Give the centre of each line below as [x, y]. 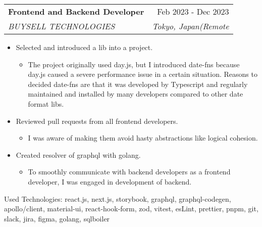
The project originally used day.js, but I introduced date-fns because [134, 64]
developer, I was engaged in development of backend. [110, 181]
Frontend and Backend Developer [76, 11]
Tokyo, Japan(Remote [191, 26]
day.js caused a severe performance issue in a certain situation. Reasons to [143, 74]
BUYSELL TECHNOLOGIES [62, 26]
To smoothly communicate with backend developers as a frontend [129, 172]
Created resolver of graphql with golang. [78, 154]
